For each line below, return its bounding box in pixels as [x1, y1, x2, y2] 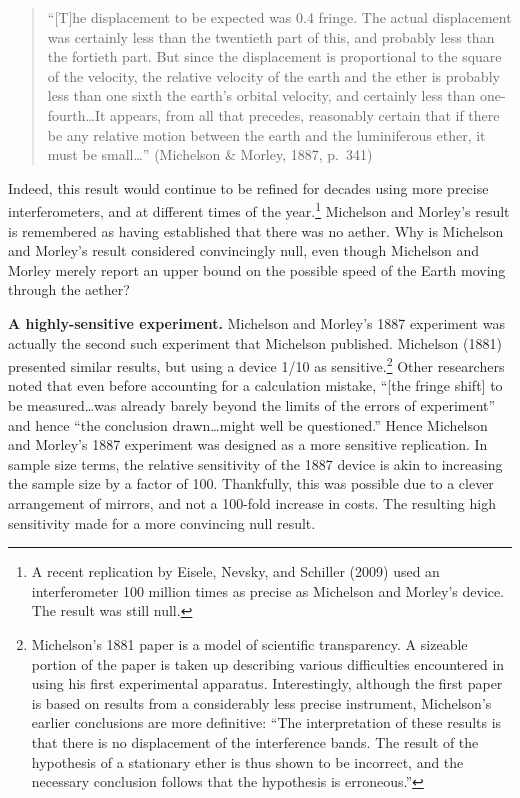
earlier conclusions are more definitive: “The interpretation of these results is [31, 712, 502, 733]
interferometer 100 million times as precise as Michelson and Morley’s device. [31, 580, 505, 601]
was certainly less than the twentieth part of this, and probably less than [47, 26, 495, 47]
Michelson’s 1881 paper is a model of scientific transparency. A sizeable [31, 633, 468, 654]
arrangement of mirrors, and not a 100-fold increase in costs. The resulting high [8, 492, 496, 513]
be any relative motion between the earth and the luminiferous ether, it [47, 124, 486, 145]
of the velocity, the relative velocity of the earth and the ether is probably [47, 65, 500, 86]
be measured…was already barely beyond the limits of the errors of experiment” [8, 395, 496, 415]
